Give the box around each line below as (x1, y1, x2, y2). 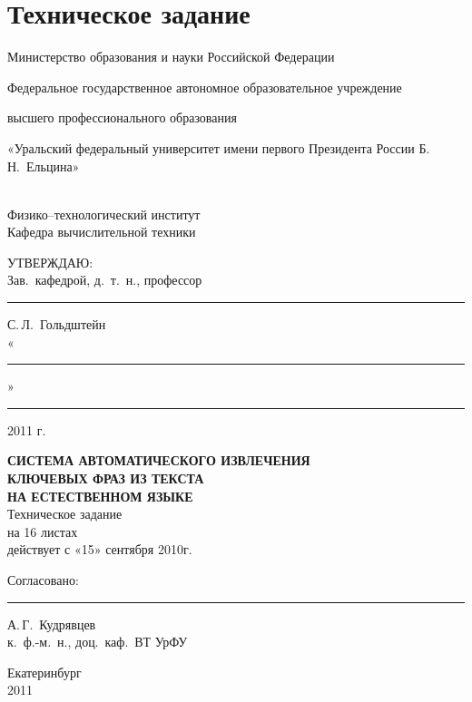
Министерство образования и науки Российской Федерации (7, 47, 335, 66)
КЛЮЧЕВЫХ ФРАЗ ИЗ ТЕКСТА (7, 469, 204, 488)
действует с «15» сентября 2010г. (7, 540, 192, 559)
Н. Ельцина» (7, 156, 80, 175)
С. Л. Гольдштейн (7, 315, 106, 334)
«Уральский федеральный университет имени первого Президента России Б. (7, 138, 430, 157)
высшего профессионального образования (7, 108, 237, 127)
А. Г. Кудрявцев (7, 614, 96, 633)
